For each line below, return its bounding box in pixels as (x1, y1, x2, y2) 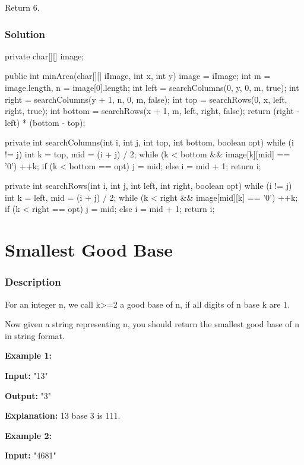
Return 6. (5, 1, 40, 13)
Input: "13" (5, 369, 48, 381)
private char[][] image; (5, 49, 84, 62)
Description (5, 274, 61, 289)
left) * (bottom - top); (5, 116, 85, 128)
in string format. (5, 329, 65, 341)
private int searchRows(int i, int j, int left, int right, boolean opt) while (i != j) (5, 179, 292, 192)
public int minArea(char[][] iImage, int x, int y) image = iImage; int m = (5, 69, 271, 82)
